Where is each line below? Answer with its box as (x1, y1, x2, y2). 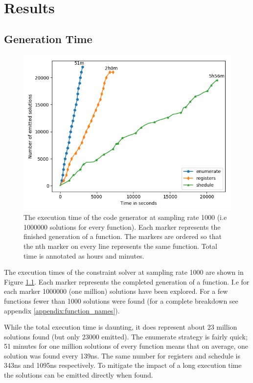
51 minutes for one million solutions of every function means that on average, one (4, 341, 248, 351)
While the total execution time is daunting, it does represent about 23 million (4, 322, 237, 332)
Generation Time (4, 31, 92, 46)
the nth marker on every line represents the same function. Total (23, 240, 217, 251)
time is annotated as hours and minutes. (23, 250, 144, 261)
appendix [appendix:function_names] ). (4, 305, 120, 315)
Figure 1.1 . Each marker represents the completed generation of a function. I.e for (4, 276, 250, 287)
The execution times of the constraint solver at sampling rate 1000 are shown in (4, 267, 244, 277)
